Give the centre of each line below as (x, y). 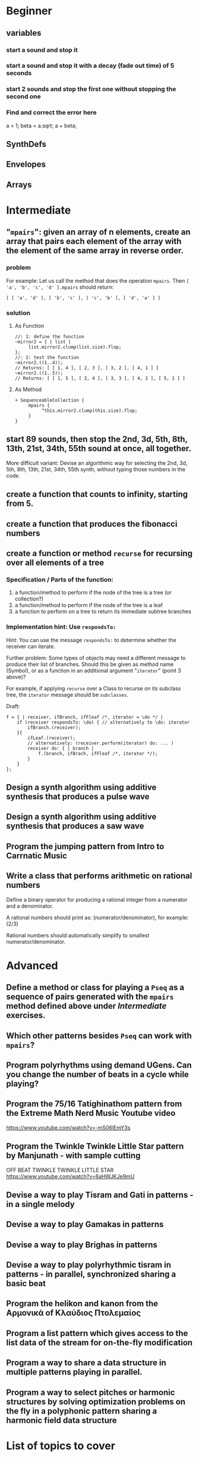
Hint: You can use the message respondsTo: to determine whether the (91, 640)
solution (18, 312)
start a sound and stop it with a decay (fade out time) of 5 (90, 65)
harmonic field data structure (61, 1420)
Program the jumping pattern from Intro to (85, 846)
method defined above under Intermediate (86, 1006)
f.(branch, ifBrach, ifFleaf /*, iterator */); (98, 753)
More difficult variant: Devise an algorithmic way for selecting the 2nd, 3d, (97, 463)
